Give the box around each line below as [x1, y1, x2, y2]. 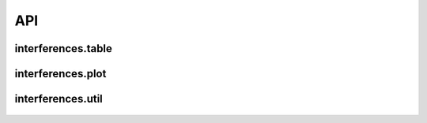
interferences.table [14, 42, 112, 55]
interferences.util [14, 92, 103, 106]
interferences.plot [14, 67, 107, 80]
